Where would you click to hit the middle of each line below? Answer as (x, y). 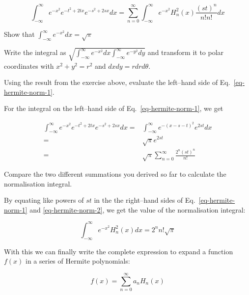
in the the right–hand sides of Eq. (145, 200)
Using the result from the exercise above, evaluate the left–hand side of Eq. (117, 82)
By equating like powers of (44, 200)
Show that (19, 34)
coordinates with (29, 66)
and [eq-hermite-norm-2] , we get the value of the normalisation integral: (138, 209)
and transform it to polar (186, 52)
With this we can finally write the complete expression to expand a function (119, 251)
